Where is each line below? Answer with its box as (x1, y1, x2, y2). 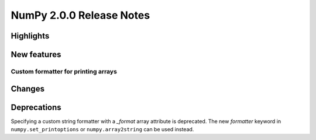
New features (11, 50, 61, 60)
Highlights (11, 31, 50, 41)
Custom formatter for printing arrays (11, 67, 117, 75)
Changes (11, 83, 45, 93)
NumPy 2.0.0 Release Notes (11, 9, 150, 22)
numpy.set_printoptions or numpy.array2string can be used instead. (11, 126, 194, 133)
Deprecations (11, 102, 61, 112)
